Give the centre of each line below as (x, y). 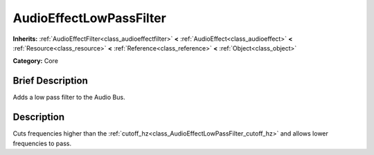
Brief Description (50, 81)
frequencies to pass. (42, 143)
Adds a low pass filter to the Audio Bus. (69, 98)
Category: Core (36, 61)
